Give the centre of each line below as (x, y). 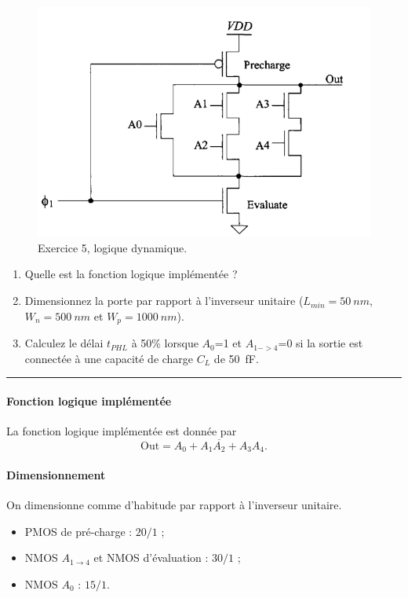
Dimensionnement (56, 474)
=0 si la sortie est (321, 343)
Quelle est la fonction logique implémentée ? (131, 274)
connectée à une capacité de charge (109, 358)
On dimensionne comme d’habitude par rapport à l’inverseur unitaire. (174, 505)
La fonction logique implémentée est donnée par (122, 431)
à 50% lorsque (165, 343)
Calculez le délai (64, 343)
